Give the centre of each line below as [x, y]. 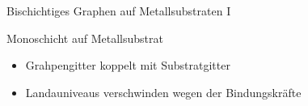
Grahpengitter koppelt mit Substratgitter [128, 65]
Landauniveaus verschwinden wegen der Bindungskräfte [163, 92]
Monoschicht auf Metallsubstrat [85, 38]
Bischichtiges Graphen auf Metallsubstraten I [119, 11]
